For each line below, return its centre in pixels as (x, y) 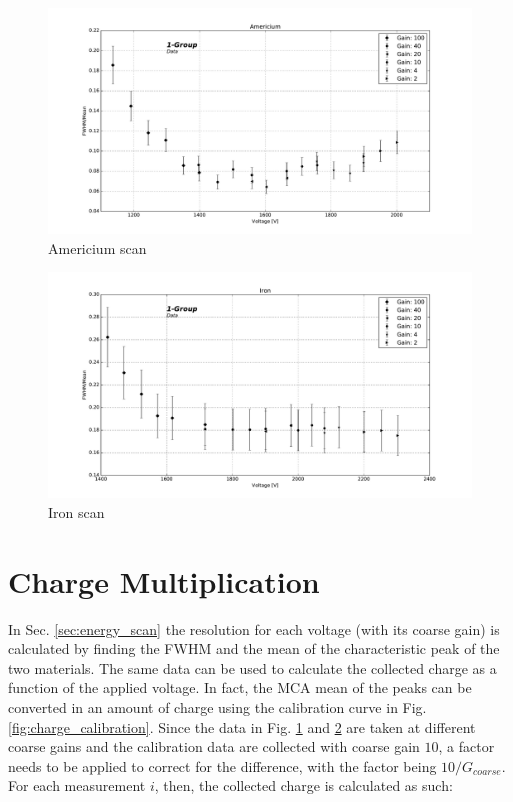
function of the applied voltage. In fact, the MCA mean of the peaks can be (240, 687)
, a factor (466, 746)
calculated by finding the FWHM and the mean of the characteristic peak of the (254, 648)
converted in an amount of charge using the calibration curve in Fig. (217, 707)
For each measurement (77, 785)
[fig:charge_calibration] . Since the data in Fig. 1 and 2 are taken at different (242, 726)
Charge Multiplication (164, 580)
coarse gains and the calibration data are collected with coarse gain (214, 746)
